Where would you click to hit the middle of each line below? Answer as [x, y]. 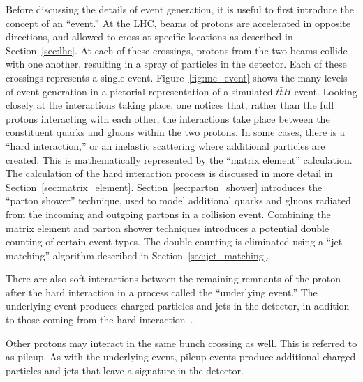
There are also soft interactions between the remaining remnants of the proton [173, 278]
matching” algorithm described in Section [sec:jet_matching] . [138, 255]
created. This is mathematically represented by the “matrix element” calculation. [179, 159]
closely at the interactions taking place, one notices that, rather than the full [170, 105]
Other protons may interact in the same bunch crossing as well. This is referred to [181, 343]
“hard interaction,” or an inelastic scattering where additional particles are [165, 145]
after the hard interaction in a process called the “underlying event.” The [162, 292]
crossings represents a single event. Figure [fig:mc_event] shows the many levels [177, 77]
